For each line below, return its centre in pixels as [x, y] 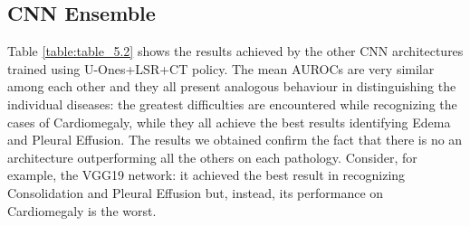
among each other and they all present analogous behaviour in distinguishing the [232, 86]
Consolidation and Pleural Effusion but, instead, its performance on [196, 192]
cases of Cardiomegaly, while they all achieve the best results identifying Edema [229, 122]
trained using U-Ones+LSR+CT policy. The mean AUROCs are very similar [221, 68]
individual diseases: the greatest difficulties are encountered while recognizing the [232, 104]
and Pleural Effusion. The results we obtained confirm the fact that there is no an [235, 140]
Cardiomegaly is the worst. [82, 210]
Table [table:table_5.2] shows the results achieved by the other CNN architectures [235, 51]
